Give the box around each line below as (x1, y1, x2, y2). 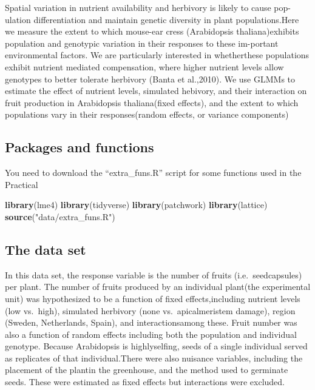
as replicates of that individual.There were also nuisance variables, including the (5, 351, 303, 364)
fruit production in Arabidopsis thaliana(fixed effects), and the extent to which (5, 96, 299, 109)
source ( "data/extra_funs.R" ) (5, 210, 115, 223)
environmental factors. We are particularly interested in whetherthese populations (5, 49, 310, 61)
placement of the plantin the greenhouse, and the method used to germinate (5, 363, 288, 376)
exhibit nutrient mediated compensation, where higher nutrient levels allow (5, 60, 284, 73)
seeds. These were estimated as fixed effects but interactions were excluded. (5, 375, 285, 388)
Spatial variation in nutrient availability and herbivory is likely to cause (5, 1, 271, 13)
